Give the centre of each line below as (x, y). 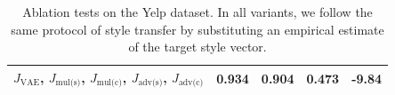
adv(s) (150, 83)
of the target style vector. (197, 47)
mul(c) (109, 83)
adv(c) (191, 83)
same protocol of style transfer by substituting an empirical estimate (197, 29)
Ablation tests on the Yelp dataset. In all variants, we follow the (197, 12)
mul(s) (68, 83)
